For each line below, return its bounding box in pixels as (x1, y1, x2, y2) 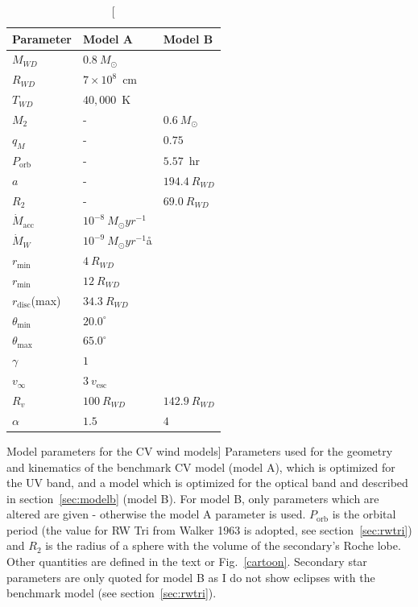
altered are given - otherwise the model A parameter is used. (6, 506, 306, 522)
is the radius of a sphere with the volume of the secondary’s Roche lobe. (45, 537, 401, 554)
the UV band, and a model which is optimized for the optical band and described (6, 474, 408, 491)
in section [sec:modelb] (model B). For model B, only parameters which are (6, 489, 379, 506)
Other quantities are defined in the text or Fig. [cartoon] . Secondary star (6, 553, 367, 570)
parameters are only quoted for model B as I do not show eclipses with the (6, 568, 375, 585)
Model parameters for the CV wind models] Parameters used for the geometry (6, 442, 393, 459)
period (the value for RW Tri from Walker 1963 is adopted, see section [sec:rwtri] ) (6, 521, 412, 538)
